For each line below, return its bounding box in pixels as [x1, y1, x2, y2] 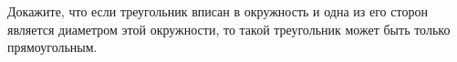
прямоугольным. [7, 37, 98, 57]
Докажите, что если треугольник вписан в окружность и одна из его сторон [7, 2, 428, 20]
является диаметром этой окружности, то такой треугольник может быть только [7, 19, 451, 38]
